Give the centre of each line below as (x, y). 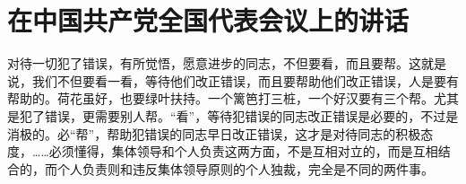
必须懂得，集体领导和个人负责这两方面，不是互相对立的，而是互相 (243, 151)
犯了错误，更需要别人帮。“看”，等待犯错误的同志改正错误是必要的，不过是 (239, 115)
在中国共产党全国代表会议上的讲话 (208, 20)
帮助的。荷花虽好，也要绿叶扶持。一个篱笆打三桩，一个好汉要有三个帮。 (220, 98)
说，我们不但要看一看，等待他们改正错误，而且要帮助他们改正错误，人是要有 (233, 80)
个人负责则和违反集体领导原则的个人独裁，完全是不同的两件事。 (245, 168)
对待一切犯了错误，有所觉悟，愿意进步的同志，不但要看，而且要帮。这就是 (227, 63)
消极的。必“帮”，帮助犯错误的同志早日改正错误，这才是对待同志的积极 (214, 133)
